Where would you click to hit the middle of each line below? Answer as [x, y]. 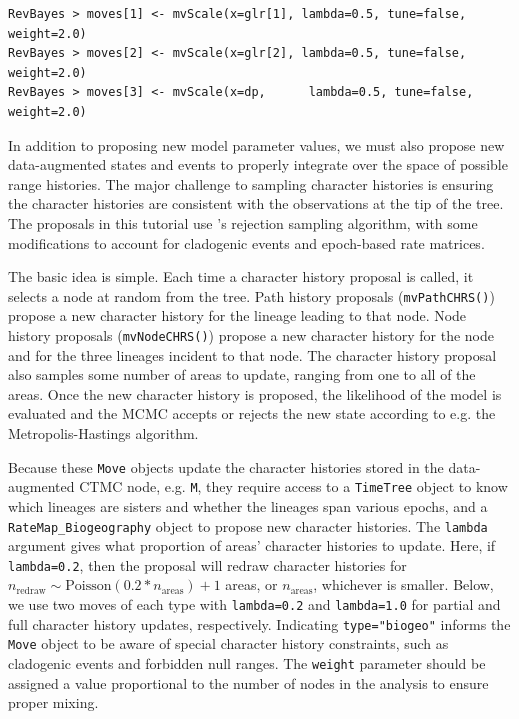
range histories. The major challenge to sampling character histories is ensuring [251, 183]
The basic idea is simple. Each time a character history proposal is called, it [241, 276]
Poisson [88, 586]
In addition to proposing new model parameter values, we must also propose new [256, 144]
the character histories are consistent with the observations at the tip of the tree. [256, 203]
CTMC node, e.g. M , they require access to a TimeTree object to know [293, 486]
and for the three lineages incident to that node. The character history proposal [252, 354]
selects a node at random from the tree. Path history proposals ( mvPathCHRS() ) [251, 295]
